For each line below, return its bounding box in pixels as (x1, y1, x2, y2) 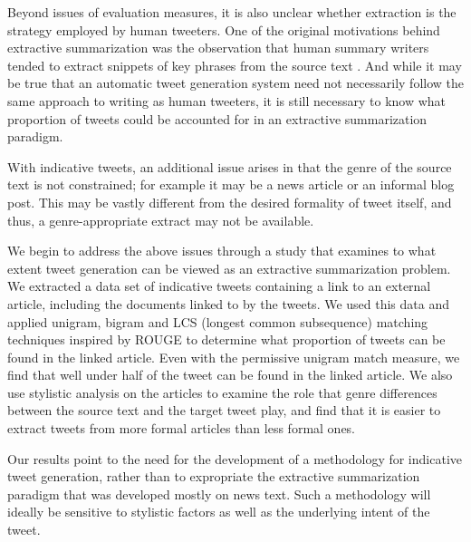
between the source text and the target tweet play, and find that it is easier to (7, 401, 441, 420)
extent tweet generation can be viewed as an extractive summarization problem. (7, 258, 451, 277)
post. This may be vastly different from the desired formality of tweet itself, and (7, 192, 452, 211)
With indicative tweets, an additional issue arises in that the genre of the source (7, 157, 452, 176)
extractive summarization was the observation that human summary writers (7, 38, 429, 57)
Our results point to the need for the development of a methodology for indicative (7, 449, 462, 468)
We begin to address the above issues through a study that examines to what (7, 241, 437, 260)
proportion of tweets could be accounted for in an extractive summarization (7, 109, 428, 128)
